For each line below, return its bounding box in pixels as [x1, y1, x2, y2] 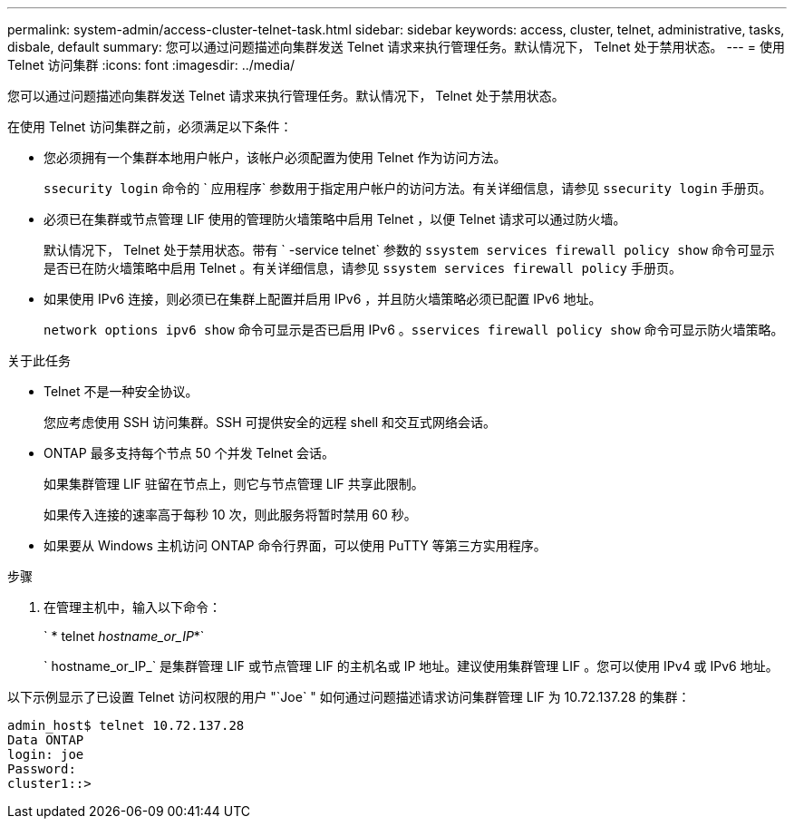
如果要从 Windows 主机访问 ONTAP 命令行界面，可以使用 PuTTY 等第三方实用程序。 [44, 538, 547, 553]
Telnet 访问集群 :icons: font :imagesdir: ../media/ [7, 57, 295, 73]
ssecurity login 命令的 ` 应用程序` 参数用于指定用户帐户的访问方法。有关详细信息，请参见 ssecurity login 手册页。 [44, 180, 772, 196]
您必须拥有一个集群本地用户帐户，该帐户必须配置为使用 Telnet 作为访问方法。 [44, 150, 507, 165]
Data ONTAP [7, 733, 84, 747]
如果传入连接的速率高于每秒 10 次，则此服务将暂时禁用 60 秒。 [44, 507, 417, 522]
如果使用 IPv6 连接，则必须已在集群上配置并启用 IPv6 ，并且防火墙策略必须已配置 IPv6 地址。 [44, 291, 602, 306]
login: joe [7, 747, 84, 762]
